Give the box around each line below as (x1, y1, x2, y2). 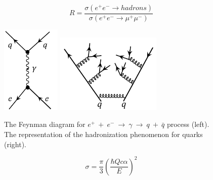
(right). (4, 139, 27, 149)
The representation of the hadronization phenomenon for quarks (4, 129, 203, 140)
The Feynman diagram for (4, 119, 86, 129)
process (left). (166, 119, 209, 129)
